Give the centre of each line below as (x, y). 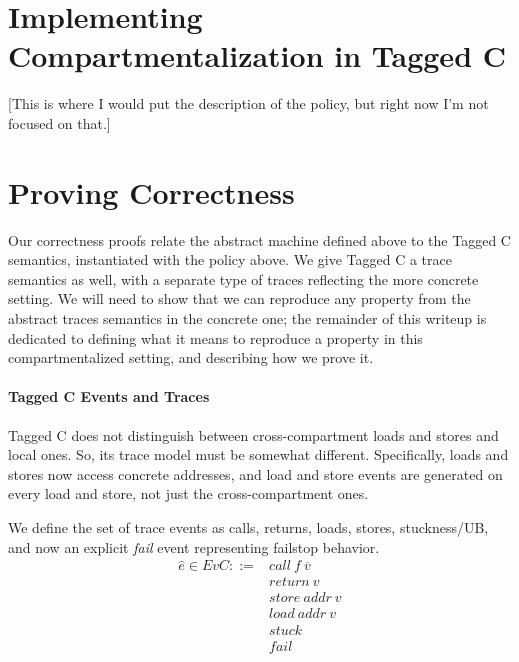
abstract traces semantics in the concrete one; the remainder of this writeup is (247, 318)
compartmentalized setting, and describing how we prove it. (191, 357)
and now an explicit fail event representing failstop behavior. (194, 546)
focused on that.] (59, 122)
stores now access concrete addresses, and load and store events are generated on (255, 473)
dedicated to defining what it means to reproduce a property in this (215, 337)
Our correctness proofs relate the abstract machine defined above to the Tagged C (259, 239)
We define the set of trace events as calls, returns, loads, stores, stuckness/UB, (248, 526)
